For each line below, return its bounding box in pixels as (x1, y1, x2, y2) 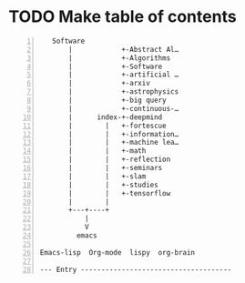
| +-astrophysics (68, 87, 179, 96)
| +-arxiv (68, 79, 151, 88)
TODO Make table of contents (8, 6, 238, 27)
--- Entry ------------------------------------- (39, 265, 232, 274)
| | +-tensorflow (68, 188, 171, 197)
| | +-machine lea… (68, 138, 179, 147)
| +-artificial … (68, 70, 179, 79)
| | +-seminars (68, 164, 163, 173)
